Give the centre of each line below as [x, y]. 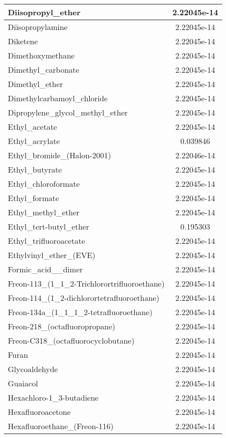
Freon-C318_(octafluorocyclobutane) [71, 340]
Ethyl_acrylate [34, 141]
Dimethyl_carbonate [44, 70]
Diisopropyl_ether [44, 12]
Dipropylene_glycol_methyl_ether [68, 112]
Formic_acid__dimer [45, 269]
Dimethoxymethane [41, 55]
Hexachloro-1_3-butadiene [53, 397]
